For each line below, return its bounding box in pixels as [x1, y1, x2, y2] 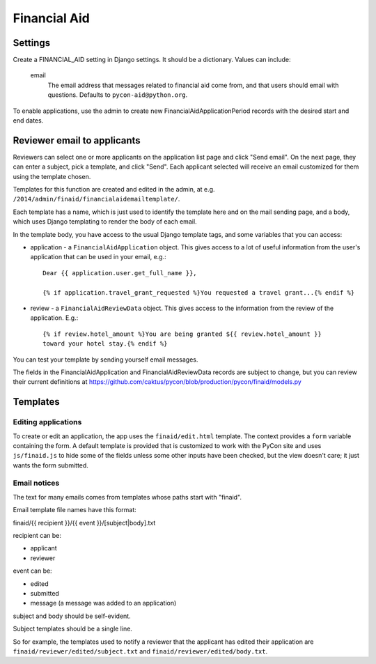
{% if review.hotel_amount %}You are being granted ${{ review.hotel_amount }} [42, 330, 322, 338]
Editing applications [13, 417, 82, 427]
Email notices [13, 478, 60, 488]
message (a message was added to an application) [30, 599, 177, 608]
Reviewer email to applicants [13, 134, 141, 146]
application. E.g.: [30, 314, 79, 322]
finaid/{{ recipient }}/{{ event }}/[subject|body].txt [13, 518, 156, 527]
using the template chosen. [13, 172, 91, 180]
